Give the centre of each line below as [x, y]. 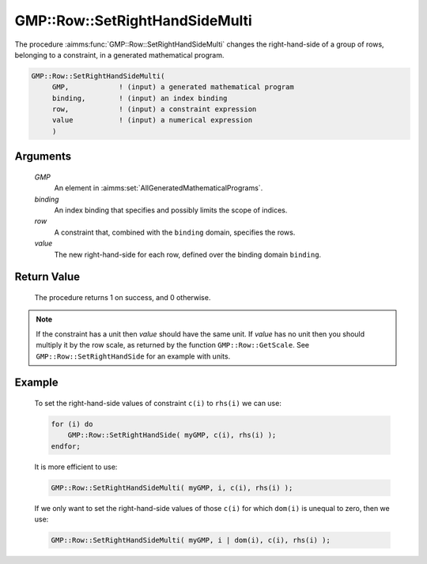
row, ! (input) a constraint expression [154, 109]
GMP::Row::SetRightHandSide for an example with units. [133, 356]
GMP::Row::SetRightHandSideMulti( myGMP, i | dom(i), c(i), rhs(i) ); [191, 540]
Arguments [43, 157]
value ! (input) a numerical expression [152, 120]
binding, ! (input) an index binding [140, 98]
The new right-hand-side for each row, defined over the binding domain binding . [188, 254]
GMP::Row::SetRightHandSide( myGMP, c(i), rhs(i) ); [172, 435]
